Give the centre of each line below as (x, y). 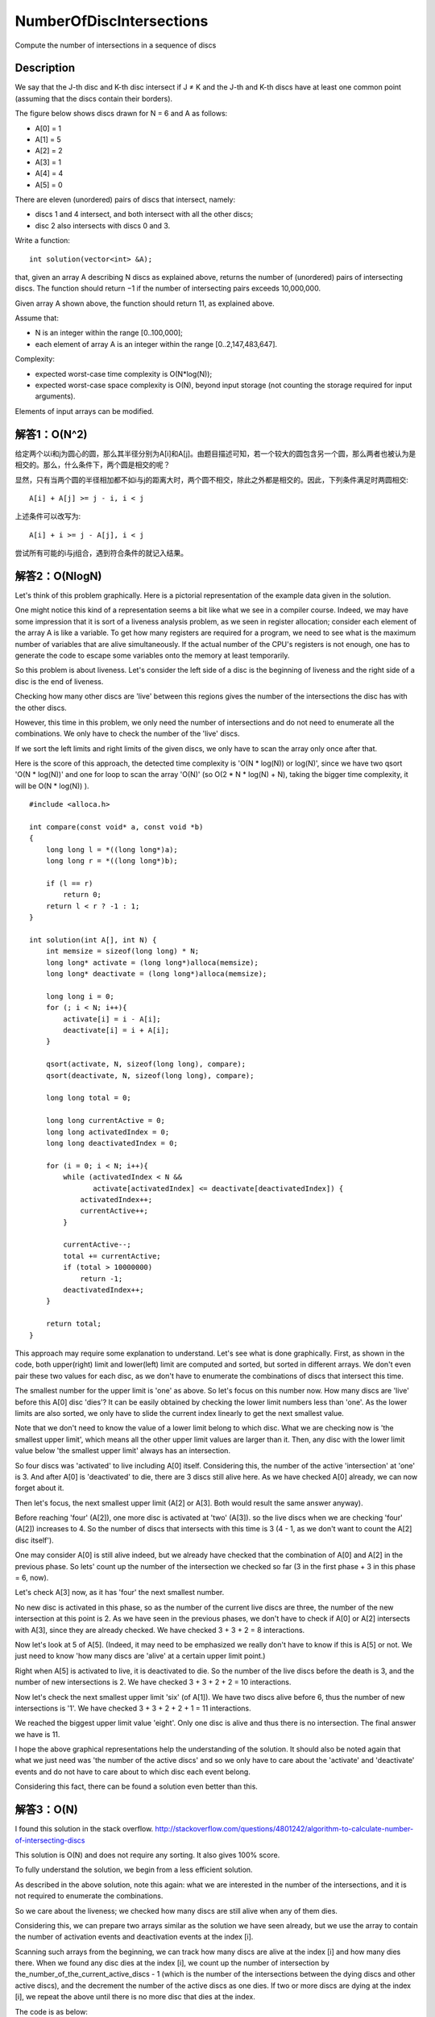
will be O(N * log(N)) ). (52, 786)
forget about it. (39, 1488)
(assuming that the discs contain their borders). (94, 98)
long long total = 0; (89, 1098)
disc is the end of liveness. (59, 681)
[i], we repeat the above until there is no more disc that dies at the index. (135, 1997)
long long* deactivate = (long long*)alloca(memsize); (156, 974)
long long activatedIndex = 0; (108, 1132)
